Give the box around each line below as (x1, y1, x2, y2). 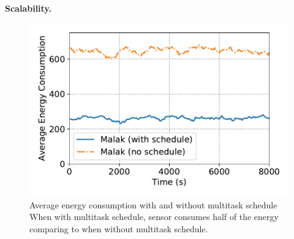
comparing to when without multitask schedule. (29, 222, 208, 235)
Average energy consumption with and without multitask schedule (29, 198, 277, 211)
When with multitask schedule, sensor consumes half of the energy (29, 210, 279, 223)
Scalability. (5, 2, 51, 14)
